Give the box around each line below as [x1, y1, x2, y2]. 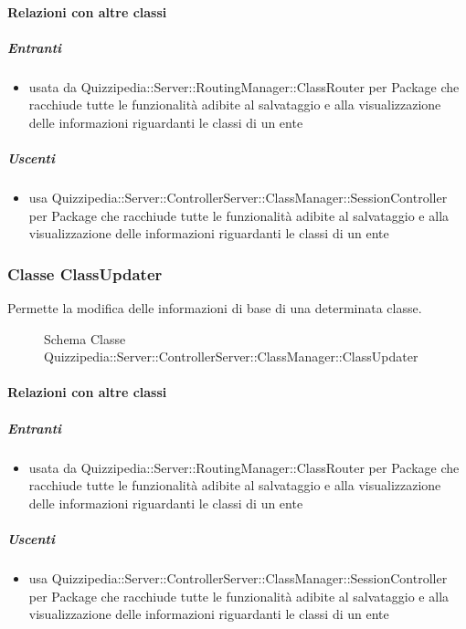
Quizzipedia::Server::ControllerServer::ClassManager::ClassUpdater [44, 347, 418, 366]
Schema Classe [44, 329, 126, 348]
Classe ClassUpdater [7, 262, 163, 285]
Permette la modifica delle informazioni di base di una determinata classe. [7, 299, 422, 318]
